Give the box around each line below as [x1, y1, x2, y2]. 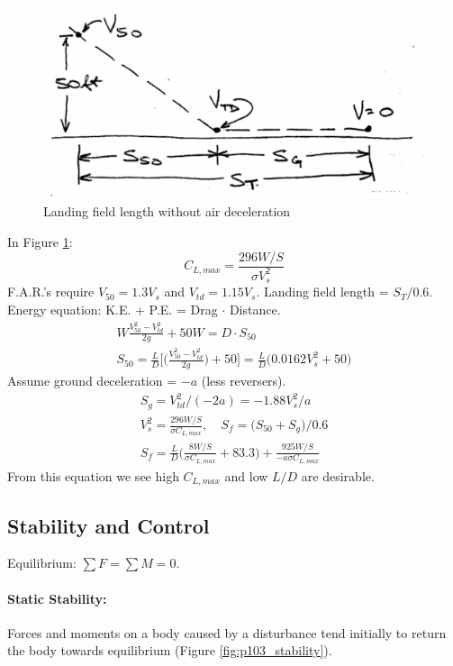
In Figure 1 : [7, 232, 73, 251]
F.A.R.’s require [7, 282, 95, 301]
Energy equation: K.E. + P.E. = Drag [7, 300, 218, 319]
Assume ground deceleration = [7, 371, 177, 390]
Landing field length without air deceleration [43, 202, 291, 221]
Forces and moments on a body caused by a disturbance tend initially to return [7, 623, 447, 642]
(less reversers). [201, 371, 286, 390]
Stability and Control [7, 511, 210, 539]
